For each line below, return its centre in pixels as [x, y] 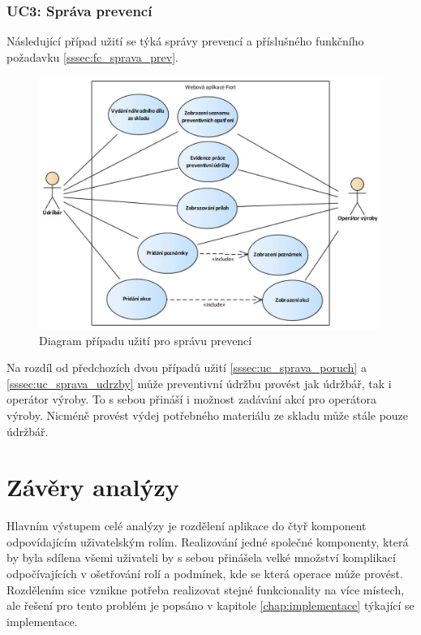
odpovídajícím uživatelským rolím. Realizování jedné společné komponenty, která [208, 541]
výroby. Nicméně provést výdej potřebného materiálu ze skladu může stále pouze [208, 415]
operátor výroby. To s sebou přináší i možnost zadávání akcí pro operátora [191, 399]
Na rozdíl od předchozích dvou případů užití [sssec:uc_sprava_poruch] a [187, 367]
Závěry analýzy [93, 487]
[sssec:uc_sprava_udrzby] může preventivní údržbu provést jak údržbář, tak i [199, 383]
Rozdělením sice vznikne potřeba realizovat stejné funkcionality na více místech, [206, 589]
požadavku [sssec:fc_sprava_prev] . [92, 56]
